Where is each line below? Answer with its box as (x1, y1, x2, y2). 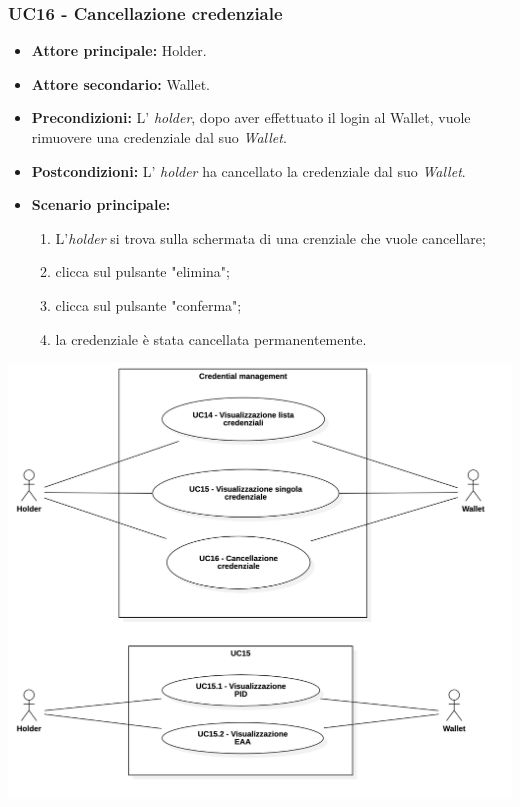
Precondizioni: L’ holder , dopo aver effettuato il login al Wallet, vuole (31, 107, 471, 128)
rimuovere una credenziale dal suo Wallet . (31, 127, 287, 147)
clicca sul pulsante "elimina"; (55, 261, 230, 282)
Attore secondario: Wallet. (31, 73, 210, 94)
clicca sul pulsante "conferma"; (55, 294, 242, 315)
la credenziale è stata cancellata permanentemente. (55, 328, 367, 349)
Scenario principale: (31, 194, 171, 215)
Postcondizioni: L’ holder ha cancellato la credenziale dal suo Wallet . (31, 160, 466, 181)
